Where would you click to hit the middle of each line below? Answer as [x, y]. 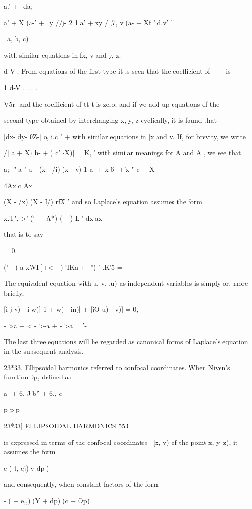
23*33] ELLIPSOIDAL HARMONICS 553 [66, 426]
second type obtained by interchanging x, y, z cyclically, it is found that [110, 120]
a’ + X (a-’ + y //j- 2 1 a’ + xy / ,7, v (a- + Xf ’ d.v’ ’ [88, 22]
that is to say [24, 234]
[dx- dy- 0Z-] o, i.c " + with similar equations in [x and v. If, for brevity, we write [125, 136]
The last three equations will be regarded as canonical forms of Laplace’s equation [126, 341]
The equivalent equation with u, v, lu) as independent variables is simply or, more [126, 283]
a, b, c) [18, 39]
